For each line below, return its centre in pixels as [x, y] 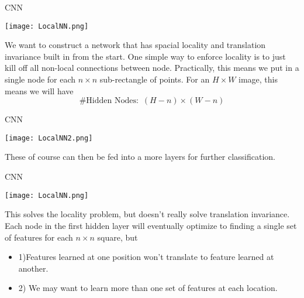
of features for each [39, 237]
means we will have [39, 90]
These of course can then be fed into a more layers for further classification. [140, 157]
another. [33, 268]
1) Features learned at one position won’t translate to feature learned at [146, 257]
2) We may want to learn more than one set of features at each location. [148, 288]
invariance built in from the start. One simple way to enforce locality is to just [145, 56]
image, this [258, 79]
